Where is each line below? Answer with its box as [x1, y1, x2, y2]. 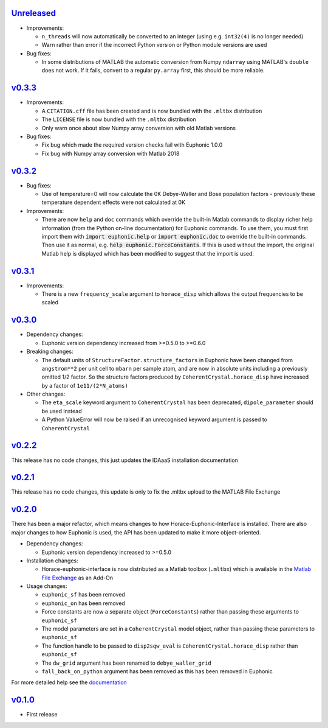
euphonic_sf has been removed [41, 591, 126, 598]
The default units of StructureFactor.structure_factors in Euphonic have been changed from [41, 356, 293, 363]
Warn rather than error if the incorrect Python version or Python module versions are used [41, 41, 267, 49]
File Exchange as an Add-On [41, 574, 114, 581]
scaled [41, 299, 59, 306]
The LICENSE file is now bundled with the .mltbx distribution [41, 116, 197, 123]
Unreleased [11, 8, 56, 18]
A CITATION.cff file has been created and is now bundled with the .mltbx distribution [41, 107, 262, 114]
